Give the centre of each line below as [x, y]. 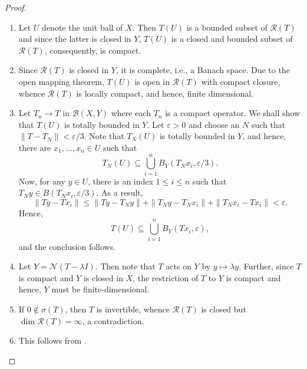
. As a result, [120, 192]
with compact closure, [241, 81]
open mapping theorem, [61, 81]
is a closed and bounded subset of [232, 39]
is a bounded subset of [227, 27]
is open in [152, 81]
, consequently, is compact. [93, 50]
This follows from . [52, 340]
